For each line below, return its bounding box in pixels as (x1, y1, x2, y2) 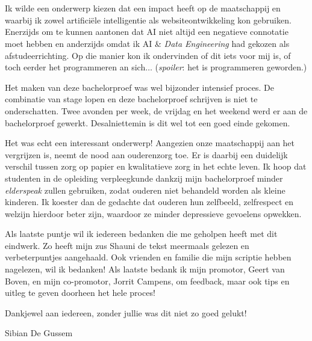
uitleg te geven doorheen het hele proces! (5, 286, 155, 299)
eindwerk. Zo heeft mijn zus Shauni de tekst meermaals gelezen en (5, 239, 249, 251)
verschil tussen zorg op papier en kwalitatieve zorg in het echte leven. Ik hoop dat (5, 160, 307, 173)
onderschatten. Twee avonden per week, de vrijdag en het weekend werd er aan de (5, 104, 308, 117)
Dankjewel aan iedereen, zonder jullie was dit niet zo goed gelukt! (5, 306, 247, 319)
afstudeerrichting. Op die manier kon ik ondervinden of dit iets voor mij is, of (5, 49, 291, 61)
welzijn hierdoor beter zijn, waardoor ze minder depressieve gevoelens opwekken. (5, 207, 302, 220)
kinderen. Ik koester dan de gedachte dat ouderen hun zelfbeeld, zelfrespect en (5, 195, 294, 208)
